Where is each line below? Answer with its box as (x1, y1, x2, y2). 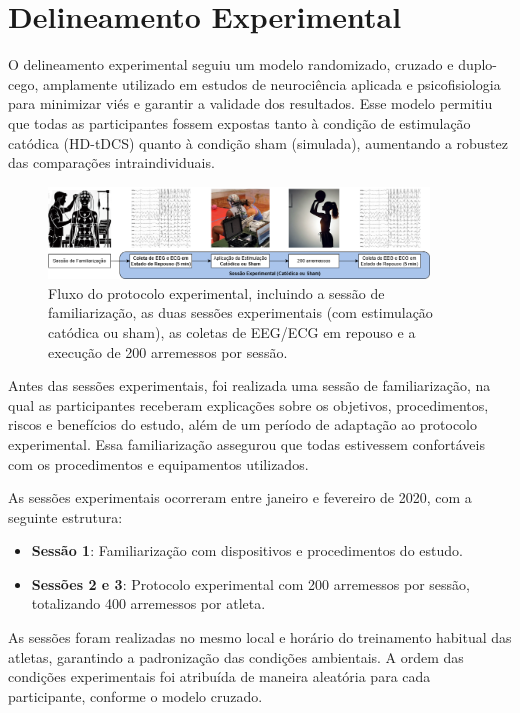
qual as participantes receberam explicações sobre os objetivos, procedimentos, (8, 394, 489, 415)
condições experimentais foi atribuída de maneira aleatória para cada (8, 666, 431, 687)
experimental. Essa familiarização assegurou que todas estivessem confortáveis (8, 433, 485, 454)
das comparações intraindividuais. (8, 152, 215, 173)
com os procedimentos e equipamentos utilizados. (8, 453, 309, 474)
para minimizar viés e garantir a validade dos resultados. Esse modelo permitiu (8, 93, 493, 114)
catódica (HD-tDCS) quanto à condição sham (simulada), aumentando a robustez (8, 132, 508, 153)
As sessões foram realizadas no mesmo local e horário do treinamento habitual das (8, 627, 512, 648)
